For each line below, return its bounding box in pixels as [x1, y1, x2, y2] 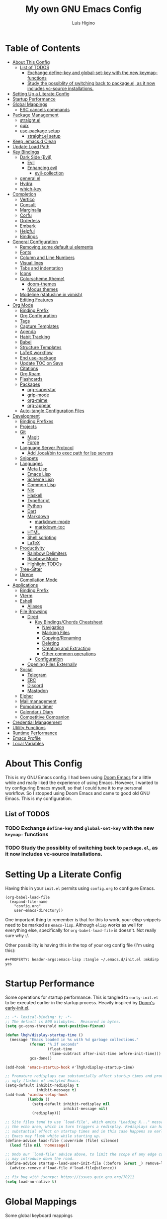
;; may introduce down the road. [5, 1156, 75, 1161]
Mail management [19, 698, 57, 704]
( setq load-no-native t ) [5, 1179, 57, 1184]
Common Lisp [27, 481, 56, 488]
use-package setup [19, 128, 60, 134]
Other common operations [42, 650, 96, 657]
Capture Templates [19, 323, 59, 329]
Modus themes [27, 286, 58, 292]
